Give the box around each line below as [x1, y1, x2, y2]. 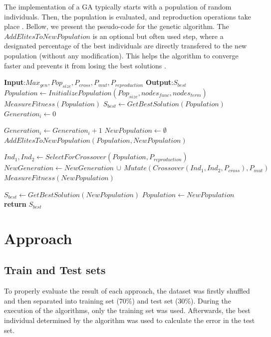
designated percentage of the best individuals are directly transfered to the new [4, 40, 247, 51]
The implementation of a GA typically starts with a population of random [4, 1, 232, 11]
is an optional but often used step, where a [92, 30, 224, 41]
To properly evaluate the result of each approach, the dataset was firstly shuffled [4, 286, 250, 296]
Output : [145, 77, 174, 87]
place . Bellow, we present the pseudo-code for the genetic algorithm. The [4, 21, 229, 31]
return [4, 199, 26, 209]
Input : [4, 77, 26, 87]
